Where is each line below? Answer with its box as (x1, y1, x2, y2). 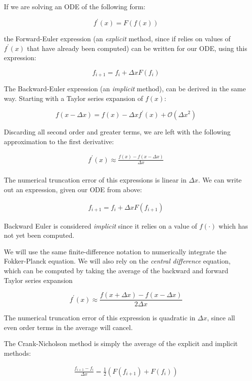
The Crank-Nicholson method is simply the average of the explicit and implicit (4, 338, 238, 348)
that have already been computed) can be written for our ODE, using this (27, 43, 248, 53)
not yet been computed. (4, 230, 75, 240)
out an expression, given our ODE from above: (4, 184, 142, 194)
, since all (207, 313, 235, 323)
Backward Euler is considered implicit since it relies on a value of (4, 220, 197, 231)
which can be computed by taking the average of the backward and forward (4, 265, 228, 275)
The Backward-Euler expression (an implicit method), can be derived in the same (4, 83, 246, 94)
